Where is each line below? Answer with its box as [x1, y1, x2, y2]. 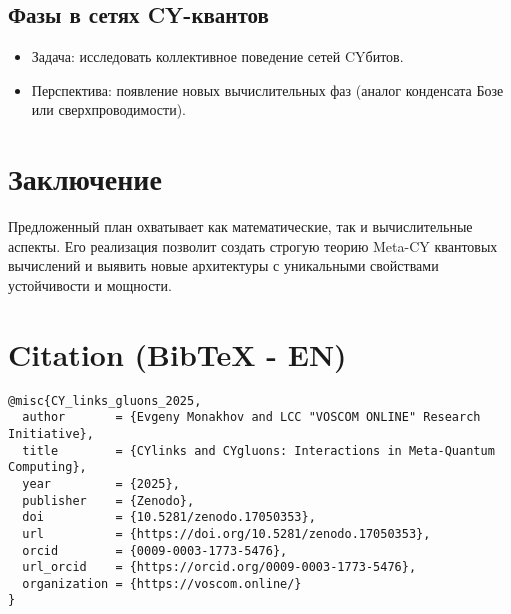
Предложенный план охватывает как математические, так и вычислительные [8, 216, 473, 237]
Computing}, [8, 460, 87, 475]
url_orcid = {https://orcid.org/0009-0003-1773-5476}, [22, 560, 417, 575]
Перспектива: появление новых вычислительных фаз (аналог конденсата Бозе [31, 79, 504, 100]
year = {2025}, [22, 476, 180, 491]
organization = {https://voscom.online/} [22, 576, 302, 591]
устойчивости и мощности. [8, 274, 172, 295]
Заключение [8, 158, 162, 199]
